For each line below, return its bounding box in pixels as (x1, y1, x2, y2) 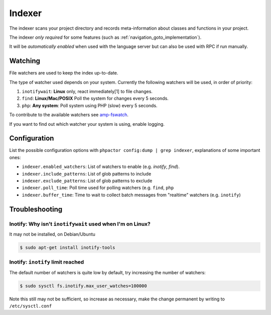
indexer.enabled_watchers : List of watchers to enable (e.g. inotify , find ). (22, 164, 180, 170)
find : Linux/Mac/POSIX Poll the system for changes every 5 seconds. (22, 96, 169, 102)
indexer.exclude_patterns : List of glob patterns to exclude (22, 178, 153, 184)
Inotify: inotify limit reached (9, 259, 84, 266)
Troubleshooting (9, 205, 63, 213)
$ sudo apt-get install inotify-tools (20, 245, 115, 250)
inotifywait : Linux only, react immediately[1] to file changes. (22, 89, 153, 95)
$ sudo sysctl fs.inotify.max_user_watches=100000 (20, 283, 148, 289)
